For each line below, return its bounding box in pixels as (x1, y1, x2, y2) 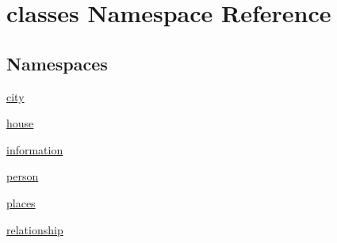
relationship (6, 221, 63, 237)
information (6, 141, 63, 158)
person (6, 168, 39, 184)
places (6, 194, 36, 211)
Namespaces (6, 51, 108, 75)
